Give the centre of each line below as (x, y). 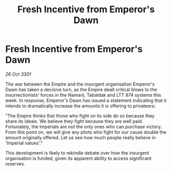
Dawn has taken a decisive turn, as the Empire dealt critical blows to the (81, 89)
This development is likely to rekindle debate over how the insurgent (77, 153)
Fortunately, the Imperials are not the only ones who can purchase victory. (84, 126)
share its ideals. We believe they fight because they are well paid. (74, 121)
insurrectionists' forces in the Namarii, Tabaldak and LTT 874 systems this (83, 95)
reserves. (15, 164)
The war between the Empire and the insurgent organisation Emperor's (80, 84)
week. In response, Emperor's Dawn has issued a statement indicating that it (86, 100)
